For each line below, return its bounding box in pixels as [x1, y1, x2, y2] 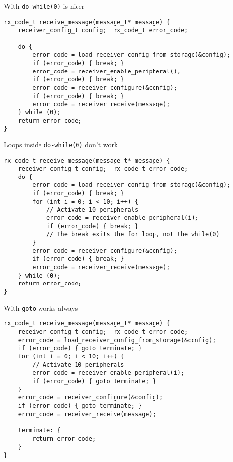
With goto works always [4, 302, 78, 313]
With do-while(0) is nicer [4, 1, 85, 11]
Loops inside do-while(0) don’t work [4, 139, 118, 149]
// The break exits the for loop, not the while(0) [46, 231, 220, 238]
